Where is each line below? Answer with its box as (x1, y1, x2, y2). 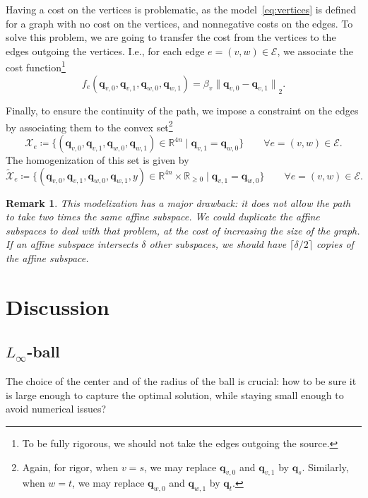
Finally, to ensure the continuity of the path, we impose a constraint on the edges (6, 103, 359, 118)
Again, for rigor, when (22, 459, 119, 474)
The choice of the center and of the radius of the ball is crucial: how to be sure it (6, 374, 357, 389)
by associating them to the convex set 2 (6, 117, 173, 134)
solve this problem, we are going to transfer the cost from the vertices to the (6, 30, 336, 45)
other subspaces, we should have (149, 237, 287, 251)
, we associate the (277, 43, 353, 58)
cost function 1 (6, 58, 66, 75)
